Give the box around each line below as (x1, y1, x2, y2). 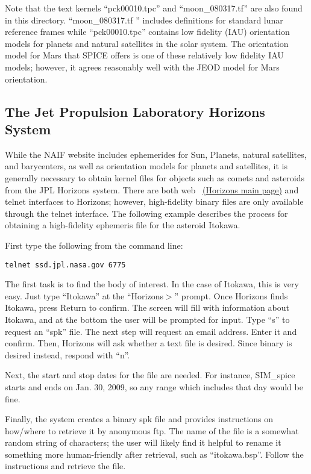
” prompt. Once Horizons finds (174, 289, 288, 302)
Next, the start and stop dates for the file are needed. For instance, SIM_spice (5, 369, 295, 381)
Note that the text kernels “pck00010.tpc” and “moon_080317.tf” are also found (5, 2, 303, 14)
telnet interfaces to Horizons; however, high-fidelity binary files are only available (5, 195, 304, 208)
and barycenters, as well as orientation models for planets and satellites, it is (5, 160, 287, 172)
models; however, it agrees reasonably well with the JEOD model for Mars (5, 60, 280, 73)
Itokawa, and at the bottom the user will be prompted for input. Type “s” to (5, 313, 290, 325)
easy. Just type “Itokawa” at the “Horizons (5, 289, 163, 302)
